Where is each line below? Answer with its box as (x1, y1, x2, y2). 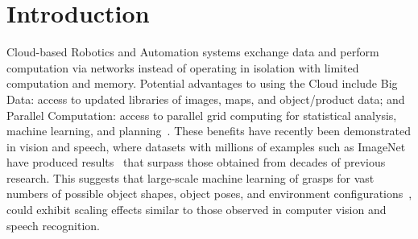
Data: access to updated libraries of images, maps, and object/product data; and (6, 90, 405, 107)
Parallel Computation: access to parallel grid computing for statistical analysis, (6, 106, 397, 123)
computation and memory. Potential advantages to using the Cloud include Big (6, 75, 398, 92)
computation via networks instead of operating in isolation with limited (6, 59, 359, 76)
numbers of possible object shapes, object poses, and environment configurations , (6, 185, 412, 202)
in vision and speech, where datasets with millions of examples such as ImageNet (6, 138, 406, 155)
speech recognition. (6, 216, 101, 233)
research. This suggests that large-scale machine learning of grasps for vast (6, 169, 375, 186)
